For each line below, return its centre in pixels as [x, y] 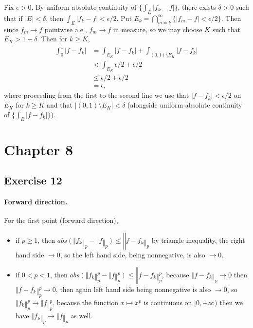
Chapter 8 [39, 149]
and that [60, 105]
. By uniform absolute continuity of [84, 7]
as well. [82, 316]
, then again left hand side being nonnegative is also [133, 289]
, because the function [85, 302]
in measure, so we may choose [158, 29]
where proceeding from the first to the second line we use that [97, 95]
